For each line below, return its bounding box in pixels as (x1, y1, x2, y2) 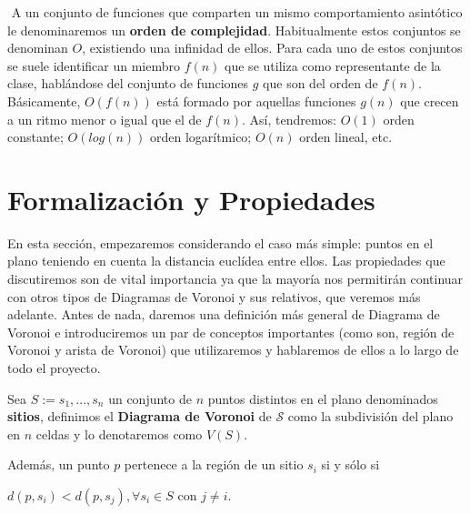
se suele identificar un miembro (7, 55, 180, 75)
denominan (7, 38, 68, 57)
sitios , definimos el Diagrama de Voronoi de (7, 407, 272, 426)
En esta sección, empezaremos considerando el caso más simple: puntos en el (7, 233, 434, 252)
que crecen (400, 91, 459, 110)
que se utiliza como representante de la (225, 55, 441, 75)
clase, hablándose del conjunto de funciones (7, 74, 249, 93)
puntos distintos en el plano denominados (207, 388, 438, 408)
